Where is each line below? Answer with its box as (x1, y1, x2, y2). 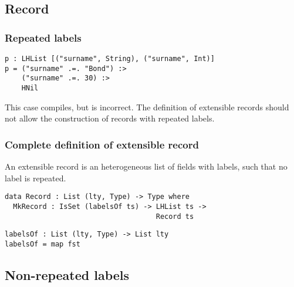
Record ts (156, 212, 194, 221)
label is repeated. (5, 171, 66, 184)
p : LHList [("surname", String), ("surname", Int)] (5, 55, 215, 63)
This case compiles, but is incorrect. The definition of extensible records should (5, 100, 289, 113)
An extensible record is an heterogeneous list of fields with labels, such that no (5, 160, 288, 173)
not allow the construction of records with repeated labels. (5, 112, 215, 124)
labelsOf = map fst (5, 239, 80, 248)
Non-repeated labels (5, 265, 130, 283)
